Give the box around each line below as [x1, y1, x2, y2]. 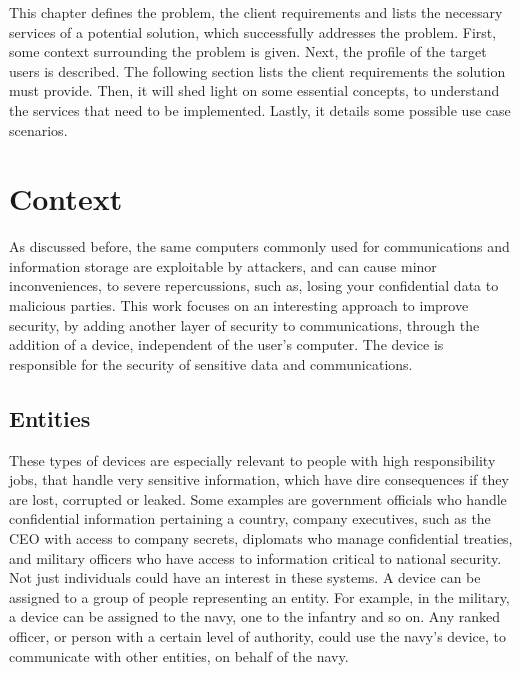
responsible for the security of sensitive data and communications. [9, 353, 413, 374]
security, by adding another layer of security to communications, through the [9, 314, 480, 335]
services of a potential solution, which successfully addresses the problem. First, [9, 21, 497, 42]
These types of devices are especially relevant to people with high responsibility [9, 449, 496, 470]
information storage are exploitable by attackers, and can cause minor [9, 255, 437, 276]
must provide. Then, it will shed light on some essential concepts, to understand [9, 80, 500, 101]
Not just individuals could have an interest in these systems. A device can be [9, 567, 481, 588]
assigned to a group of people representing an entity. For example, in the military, [9, 586, 510, 607]
